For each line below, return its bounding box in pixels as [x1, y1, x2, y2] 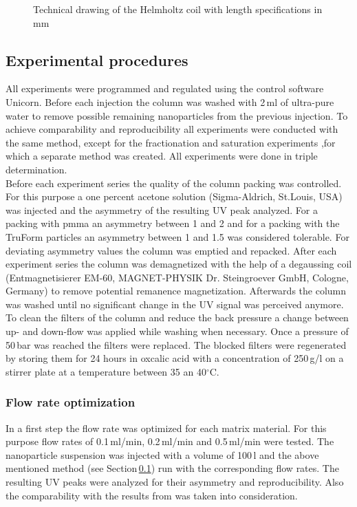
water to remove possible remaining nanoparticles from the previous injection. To [6, 108, 348, 122]
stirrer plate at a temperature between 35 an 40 [6, 364, 206, 378]
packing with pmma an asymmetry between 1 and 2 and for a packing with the [6, 216, 340, 230]
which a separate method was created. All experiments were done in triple [6, 149, 318, 163]
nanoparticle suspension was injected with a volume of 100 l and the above [6, 447, 319, 462]
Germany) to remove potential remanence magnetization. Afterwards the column [6, 283, 347, 298]
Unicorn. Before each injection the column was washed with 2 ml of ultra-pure [6, 94, 334, 109]
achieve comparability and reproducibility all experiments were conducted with [6, 122, 338, 136]
